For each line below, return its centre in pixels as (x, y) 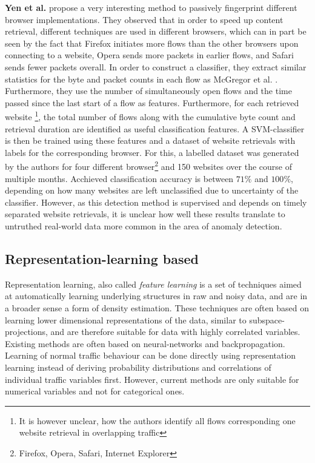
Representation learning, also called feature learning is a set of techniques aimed (153, 284)
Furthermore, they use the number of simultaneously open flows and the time (148, 91)
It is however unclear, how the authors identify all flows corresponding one (157, 420)
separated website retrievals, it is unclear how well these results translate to (145, 214)
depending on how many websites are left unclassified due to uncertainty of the (152, 190)
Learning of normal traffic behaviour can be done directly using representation (151, 355)
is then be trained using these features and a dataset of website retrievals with (150, 140)
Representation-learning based (102, 258)
